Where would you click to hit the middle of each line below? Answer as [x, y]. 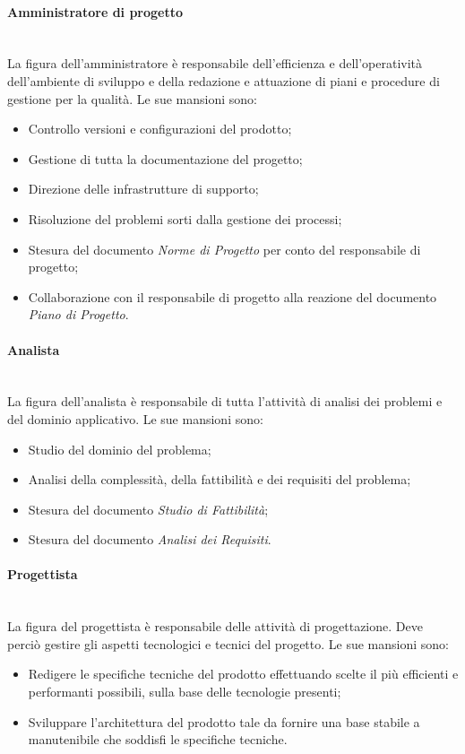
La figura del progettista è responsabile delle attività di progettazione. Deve [215, 626]
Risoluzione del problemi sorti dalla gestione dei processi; [185, 218]
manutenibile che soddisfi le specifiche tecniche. [158, 739]
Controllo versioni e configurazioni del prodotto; [160, 129]
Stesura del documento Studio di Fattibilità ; [148, 509]
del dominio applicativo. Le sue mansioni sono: [135, 418]
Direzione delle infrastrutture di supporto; [143, 189]
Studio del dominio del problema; [120, 449]
